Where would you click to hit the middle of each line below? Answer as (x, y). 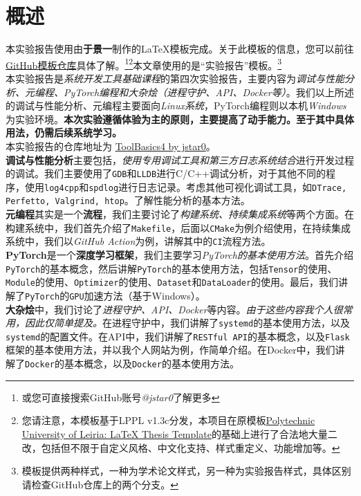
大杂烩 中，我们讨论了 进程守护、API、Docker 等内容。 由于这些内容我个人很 (174, 309)
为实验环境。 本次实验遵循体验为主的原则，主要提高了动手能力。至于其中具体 (180, 119)
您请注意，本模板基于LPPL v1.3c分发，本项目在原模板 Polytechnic (168, 420)
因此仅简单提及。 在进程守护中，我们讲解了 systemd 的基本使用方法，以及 (187, 323)
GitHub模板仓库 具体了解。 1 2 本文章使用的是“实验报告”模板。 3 (144, 64)
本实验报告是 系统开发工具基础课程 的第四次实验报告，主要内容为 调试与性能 (175, 78)
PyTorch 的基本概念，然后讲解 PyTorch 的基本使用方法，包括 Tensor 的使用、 (172, 268)
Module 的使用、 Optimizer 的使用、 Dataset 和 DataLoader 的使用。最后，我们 (172, 282)
